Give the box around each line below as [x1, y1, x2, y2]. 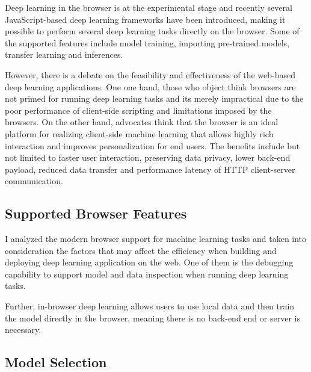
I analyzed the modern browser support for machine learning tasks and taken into [5, 232, 307, 245]
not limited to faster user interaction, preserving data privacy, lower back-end [5, 151, 291, 164]
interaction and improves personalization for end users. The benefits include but [5, 139, 300, 152]
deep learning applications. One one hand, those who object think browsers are [5, 80, 296, 93]
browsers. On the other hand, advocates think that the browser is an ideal [5, 116, 279, 128]
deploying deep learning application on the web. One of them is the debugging [5, 256, 294, 268]
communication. [5, 175, 63, 187]
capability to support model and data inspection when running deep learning [5, 267, 289, 280]
